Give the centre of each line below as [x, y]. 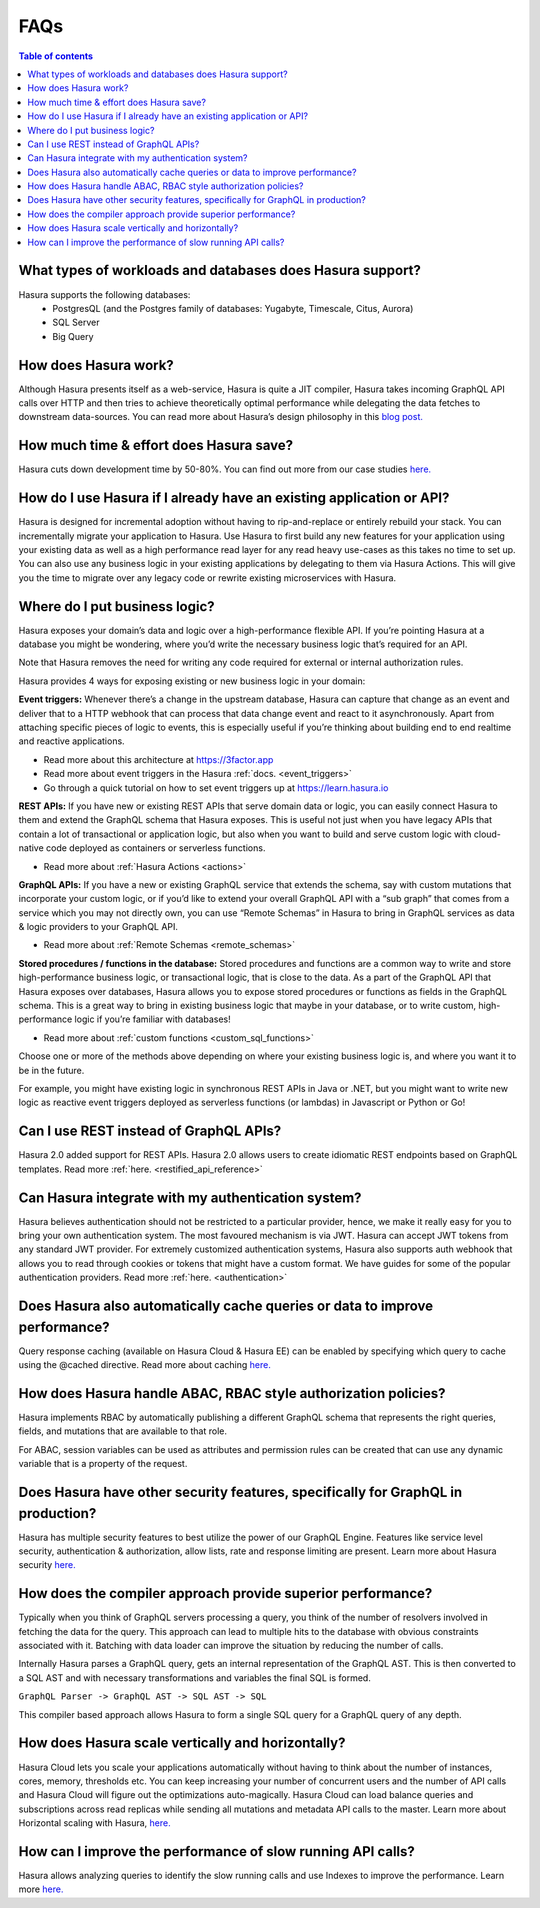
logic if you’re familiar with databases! [152, 1019]
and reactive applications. [71, 741]
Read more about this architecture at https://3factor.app [158, 759]
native [31, 848]
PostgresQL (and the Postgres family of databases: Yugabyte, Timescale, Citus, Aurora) [233, 308]
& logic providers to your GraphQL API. [98, 927]
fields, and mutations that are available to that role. [123, 1431]
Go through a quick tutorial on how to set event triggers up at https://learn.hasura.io [216, 787]
